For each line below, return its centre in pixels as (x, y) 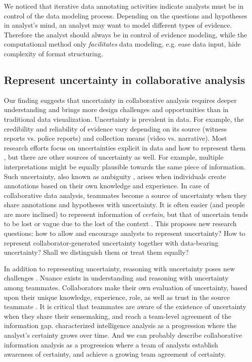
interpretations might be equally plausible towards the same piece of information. (125, 166)
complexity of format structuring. (54, 53)
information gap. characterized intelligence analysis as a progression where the (120, 325)
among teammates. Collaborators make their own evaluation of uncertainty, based (126, 288)
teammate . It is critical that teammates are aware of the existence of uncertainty (125, 306)
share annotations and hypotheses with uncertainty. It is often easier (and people (125, 205)
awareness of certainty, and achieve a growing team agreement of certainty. (115, 354)
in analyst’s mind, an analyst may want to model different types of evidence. (118, 25)
